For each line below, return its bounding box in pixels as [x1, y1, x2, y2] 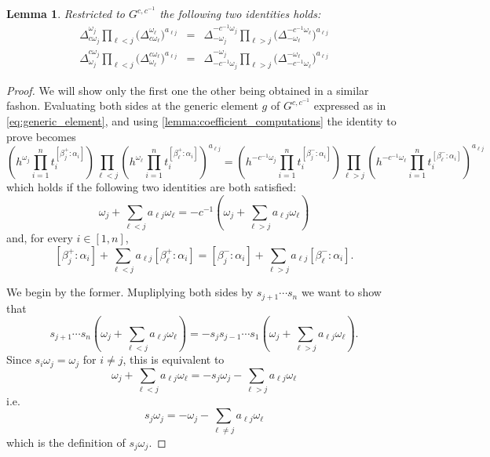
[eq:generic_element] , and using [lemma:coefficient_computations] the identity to [6, 113, 397, 129]
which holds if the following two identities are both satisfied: [6, 179, 297, 195]
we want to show [301, 284, 382, 300]
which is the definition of [6, 433, 126, 450]
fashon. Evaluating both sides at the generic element [6, 97, 258, 114]
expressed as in [313, 97, 386, 114]
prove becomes [6, 128, 76, 144]
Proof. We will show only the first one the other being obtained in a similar [6, 82, 369, 98]
